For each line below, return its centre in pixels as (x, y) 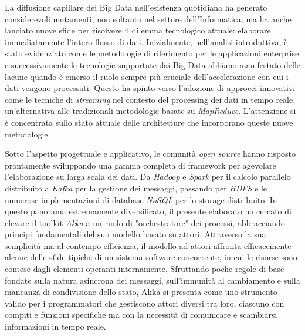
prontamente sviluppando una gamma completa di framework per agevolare (140, 165)
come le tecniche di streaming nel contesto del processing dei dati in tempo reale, (150, 99)
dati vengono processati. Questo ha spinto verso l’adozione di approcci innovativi (150, 88)
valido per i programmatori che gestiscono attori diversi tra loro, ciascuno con (145, 303)
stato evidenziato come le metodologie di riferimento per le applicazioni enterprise (152, 53)
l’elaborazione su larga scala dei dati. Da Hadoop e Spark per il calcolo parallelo (148, 177)
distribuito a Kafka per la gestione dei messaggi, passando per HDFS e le (136, 188)
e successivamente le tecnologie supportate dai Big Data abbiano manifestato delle (152, 64)
